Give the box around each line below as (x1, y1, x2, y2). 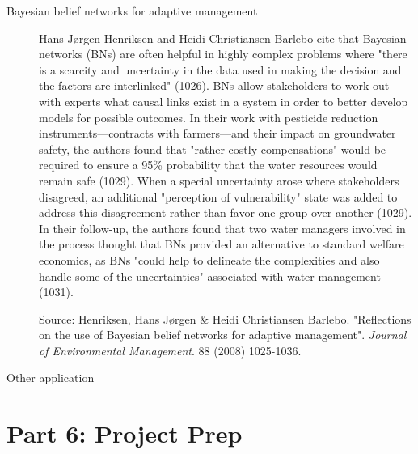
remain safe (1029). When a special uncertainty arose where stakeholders (39, 172, 399, 189)
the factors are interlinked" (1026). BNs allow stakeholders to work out (39, 77, 390, 94)
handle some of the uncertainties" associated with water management (39, 267, 381, 284)
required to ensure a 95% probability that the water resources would (39, 156, 378, 173)
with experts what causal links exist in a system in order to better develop (39, 92, 408, 109)
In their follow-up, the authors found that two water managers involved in (39, 219, 406, 236)
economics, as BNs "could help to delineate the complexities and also (39, 251, 380, 268)
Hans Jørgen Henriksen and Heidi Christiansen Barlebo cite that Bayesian (39, 29, 407, 46)
